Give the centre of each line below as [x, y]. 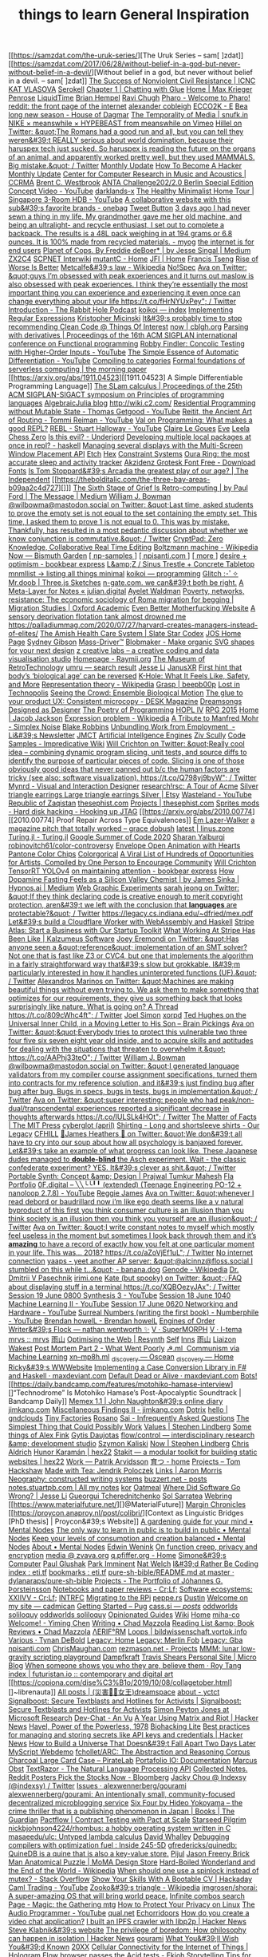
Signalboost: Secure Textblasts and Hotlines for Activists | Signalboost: [125, 1701]
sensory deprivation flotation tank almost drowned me [97, 617]
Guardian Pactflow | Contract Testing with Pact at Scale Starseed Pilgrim [127, 1819]
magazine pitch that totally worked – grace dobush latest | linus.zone [121, 828]
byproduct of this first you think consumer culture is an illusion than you [126, 1210]
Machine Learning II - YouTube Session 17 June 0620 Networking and [123, 1304]
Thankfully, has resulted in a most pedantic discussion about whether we [128, 530]
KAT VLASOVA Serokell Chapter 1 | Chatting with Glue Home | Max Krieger [130, 89]
